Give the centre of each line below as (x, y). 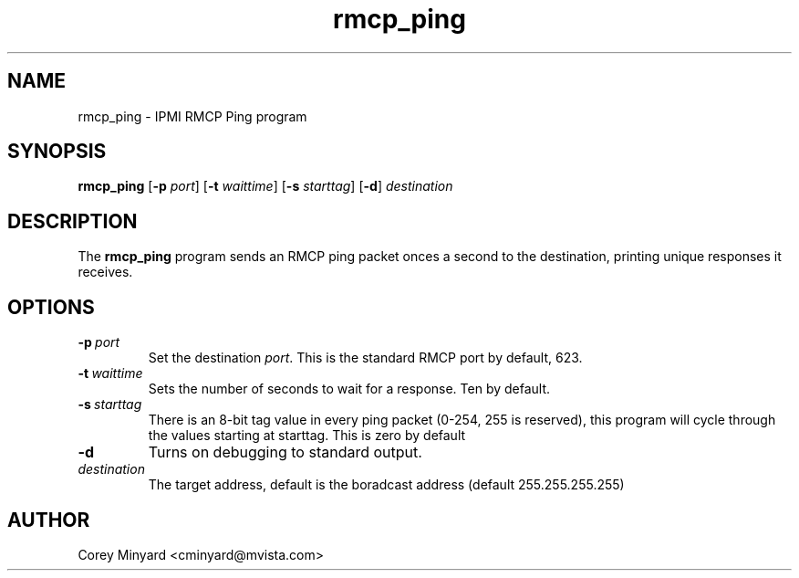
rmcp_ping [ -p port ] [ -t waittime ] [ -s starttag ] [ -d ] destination (265, 186)
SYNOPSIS (57, 152)
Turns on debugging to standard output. (285, 452)
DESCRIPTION (73, 221)
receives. (105, 272)
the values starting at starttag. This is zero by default (307, 436)
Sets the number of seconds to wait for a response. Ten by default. (349, 389)
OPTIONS (51, 307)
